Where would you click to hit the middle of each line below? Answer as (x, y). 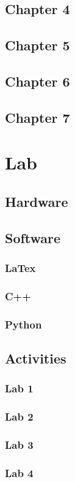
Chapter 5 (37, 45)
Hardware (37, 201)
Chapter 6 (37, 81)
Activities (36, 358)
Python (23, 324)
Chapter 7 (37, 117)
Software (33, 237)
